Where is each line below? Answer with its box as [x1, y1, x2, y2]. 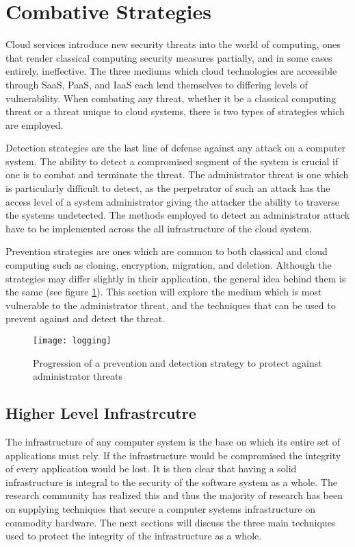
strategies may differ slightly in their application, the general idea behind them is [5, 271, 346, 285]
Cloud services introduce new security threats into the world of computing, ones [5, 37, 341, 51]
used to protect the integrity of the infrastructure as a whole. [5, 528, 262, 543]
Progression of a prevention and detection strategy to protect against [33, 355, 322, 369]
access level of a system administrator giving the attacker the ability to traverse [5, 194, 339, 208]
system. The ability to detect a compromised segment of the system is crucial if [5, 154, 339, 168]
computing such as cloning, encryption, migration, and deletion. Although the [5, 258, 332, 272]
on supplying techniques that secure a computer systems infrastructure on [5, 502, 316, 516]
